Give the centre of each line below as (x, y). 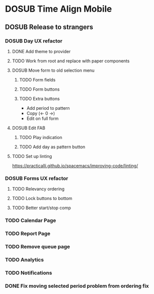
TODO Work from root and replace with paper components (71, 61)
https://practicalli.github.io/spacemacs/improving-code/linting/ (75, 166)
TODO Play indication (41, 137)
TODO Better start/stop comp (42, 208)
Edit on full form (43, 118)
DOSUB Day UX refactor (34, 41)
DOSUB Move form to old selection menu (53, 70)
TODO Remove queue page (38, 246)
